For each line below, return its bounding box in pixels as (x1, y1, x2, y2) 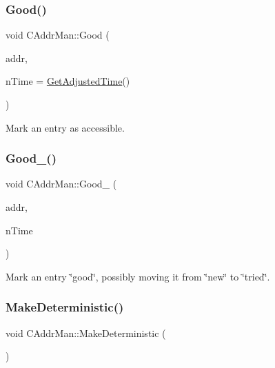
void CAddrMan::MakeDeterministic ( (6, 325, 166, 340)
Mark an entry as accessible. (6, 120, 125, 134)
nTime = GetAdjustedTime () (6, 74, 130, 88)
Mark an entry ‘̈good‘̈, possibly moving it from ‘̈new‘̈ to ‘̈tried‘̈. (6, 269, 270, 283)
